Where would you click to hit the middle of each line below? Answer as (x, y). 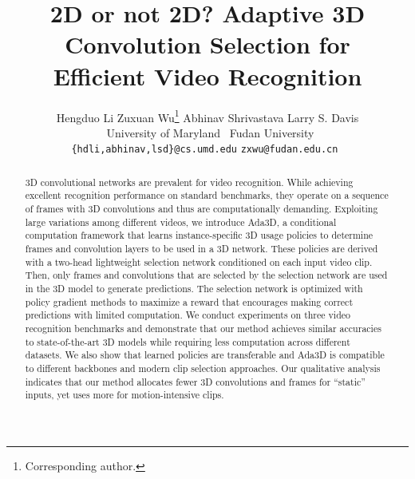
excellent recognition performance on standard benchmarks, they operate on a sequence (207, 195)
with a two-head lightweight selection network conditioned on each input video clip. (199, 261)
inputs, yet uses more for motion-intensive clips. (125, 395)
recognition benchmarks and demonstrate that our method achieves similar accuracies (203, 329)
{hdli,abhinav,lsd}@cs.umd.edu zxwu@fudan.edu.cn (205, 150)
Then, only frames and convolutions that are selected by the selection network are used (206, 275)
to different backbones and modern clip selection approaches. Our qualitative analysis (203, 368)
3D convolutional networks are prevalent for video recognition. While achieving (189, 182)
